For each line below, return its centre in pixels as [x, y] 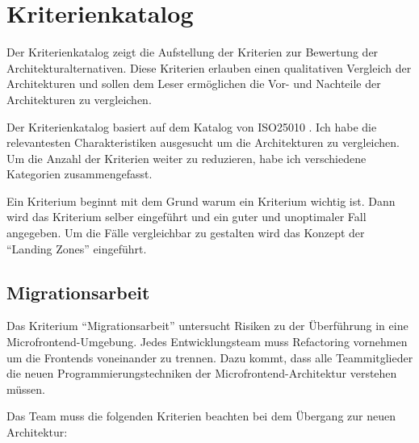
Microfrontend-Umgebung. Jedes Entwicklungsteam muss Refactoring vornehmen [207, 342]
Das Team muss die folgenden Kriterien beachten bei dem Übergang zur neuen [201, 416]
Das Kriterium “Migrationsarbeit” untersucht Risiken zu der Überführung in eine [207, 326]
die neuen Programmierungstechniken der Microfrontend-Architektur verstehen [202, 373]
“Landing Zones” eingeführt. [77, 248]
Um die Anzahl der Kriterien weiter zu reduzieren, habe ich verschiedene [186, 158]
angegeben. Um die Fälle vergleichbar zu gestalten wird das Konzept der [186, 233]
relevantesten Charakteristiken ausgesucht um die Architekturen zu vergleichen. [203, 142]
